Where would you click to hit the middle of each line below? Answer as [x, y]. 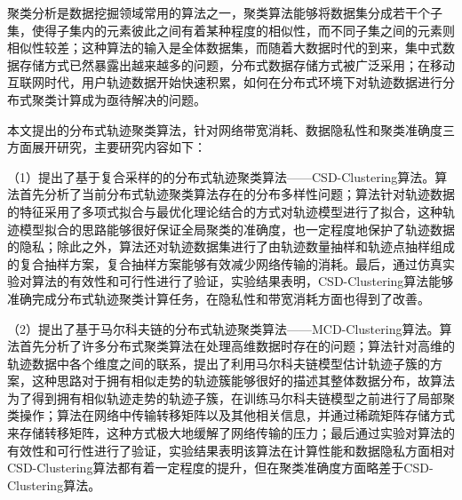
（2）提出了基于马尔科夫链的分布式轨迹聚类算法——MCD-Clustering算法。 [223, 328]
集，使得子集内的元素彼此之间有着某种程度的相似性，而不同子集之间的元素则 [231, 30]
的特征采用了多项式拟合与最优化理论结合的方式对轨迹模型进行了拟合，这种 [225, 211]
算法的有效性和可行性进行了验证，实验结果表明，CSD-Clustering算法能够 [243, 281]
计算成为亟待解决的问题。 [131, 99]
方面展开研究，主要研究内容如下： [107, 147]
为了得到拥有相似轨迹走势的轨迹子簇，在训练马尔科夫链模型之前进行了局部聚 [231, 397]
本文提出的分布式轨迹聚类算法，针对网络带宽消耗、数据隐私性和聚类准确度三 [231, 129]
